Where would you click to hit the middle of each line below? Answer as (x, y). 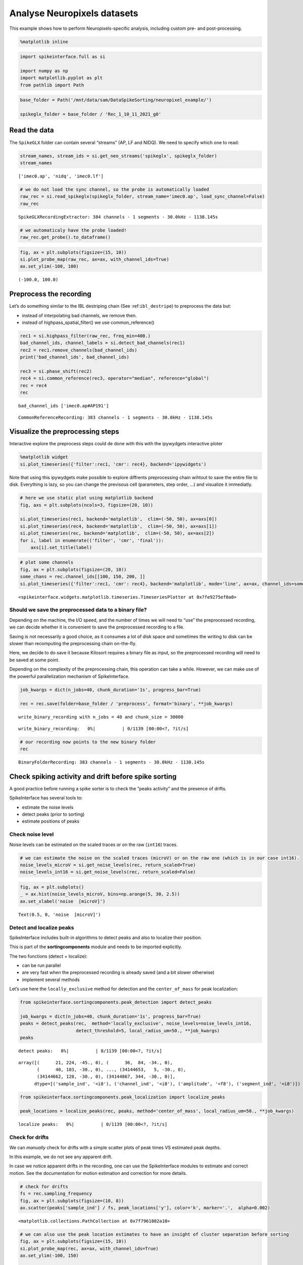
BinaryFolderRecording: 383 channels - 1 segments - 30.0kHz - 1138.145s (112, 762)
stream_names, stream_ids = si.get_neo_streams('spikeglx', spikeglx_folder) (118, 156)
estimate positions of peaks (51, 821)
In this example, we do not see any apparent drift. (61, 1157)
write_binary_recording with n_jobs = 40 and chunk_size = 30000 (101, 717)
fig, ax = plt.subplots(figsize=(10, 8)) (72, 1201)
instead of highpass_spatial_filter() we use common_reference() (88, 323)
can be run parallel (41, 965)
